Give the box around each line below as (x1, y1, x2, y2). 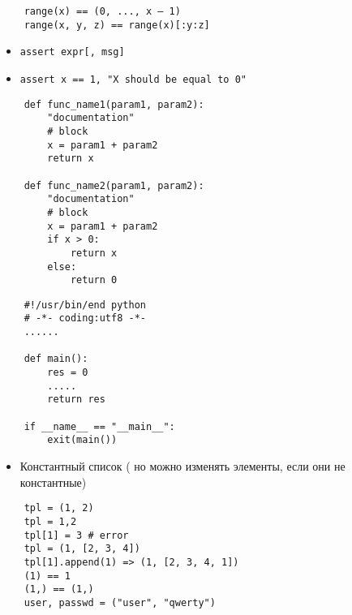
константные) (19, 473, 87, 490)
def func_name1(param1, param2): (24, 98, 204, 110)
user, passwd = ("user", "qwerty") (24, 596, 216, 609)
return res (47, 394, 105, 406)
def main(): (24, 353, 88, 365)
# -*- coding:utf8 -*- (24, 312, 146, 325)
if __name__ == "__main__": (24, 420, 175, 432)
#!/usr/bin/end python (24, 299, 146, 311)
